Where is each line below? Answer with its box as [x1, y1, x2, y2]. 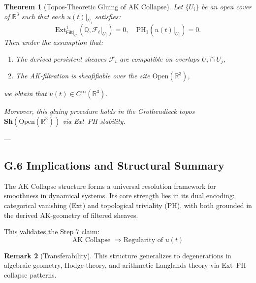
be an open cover [201, 1, 252, 11]
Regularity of [123, 236, 163, 244]
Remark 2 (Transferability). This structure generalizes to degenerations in [4, 250, 231, 260]
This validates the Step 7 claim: [4, 226, 100, 237]
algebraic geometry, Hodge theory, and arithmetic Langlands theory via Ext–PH [4, 260, 246, 270]
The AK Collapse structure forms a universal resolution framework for [4, 180, 216, 191]
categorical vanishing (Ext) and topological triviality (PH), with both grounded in [4, 200, 252, 210]
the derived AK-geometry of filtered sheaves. [4, 210, 138, 220]
